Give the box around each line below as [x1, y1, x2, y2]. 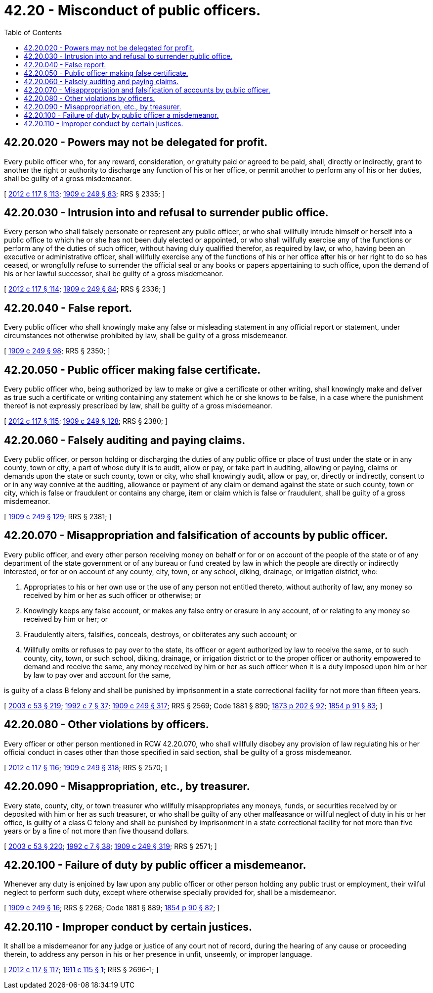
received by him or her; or [24, 614, 108, 623]
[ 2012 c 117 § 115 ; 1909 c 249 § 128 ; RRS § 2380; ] [4, 417, 168, 426]
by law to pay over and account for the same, [24, 670, 171, 679]
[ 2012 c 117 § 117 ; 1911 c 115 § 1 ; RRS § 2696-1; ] [4, 965, 159, 974]
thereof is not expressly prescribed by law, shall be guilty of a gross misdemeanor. [4, 401, 272, 410]
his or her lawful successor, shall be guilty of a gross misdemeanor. [4, 269, 223, 278]
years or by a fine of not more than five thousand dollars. [4, 826, 189, 835]
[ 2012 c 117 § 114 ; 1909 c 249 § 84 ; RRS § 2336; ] [4, 285, 166, 294]
